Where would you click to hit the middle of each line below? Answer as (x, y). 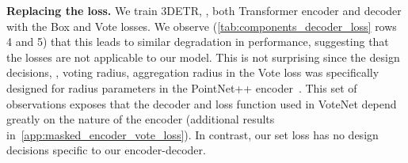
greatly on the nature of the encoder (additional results (141, 119)
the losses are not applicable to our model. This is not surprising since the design (203, 57)
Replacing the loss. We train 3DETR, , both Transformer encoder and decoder (204, 10)
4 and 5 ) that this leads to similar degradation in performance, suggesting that (198, 42)
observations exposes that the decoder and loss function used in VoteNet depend (202, 103)
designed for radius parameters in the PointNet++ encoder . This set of (182, 87)
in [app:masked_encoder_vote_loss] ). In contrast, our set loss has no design (193, 134)
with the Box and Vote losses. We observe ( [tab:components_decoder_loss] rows (202, 26)
